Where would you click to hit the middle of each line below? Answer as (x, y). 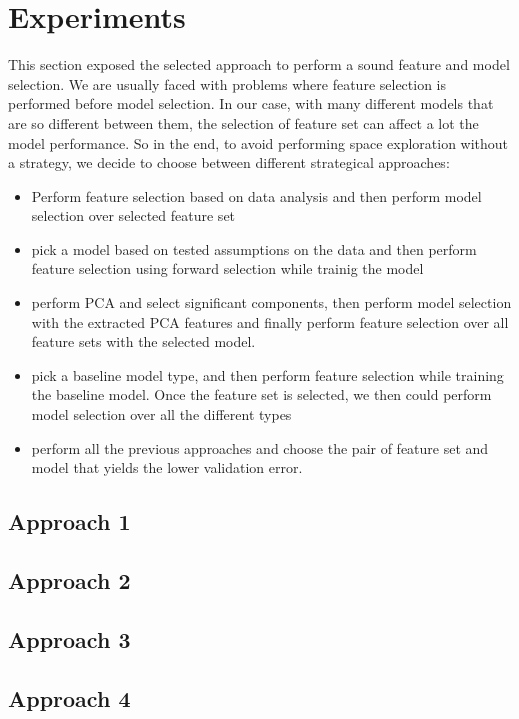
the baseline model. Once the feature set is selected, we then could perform (261, 394)
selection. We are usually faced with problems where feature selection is (227, 83)
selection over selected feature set (133, 215)
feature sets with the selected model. (143, 341)
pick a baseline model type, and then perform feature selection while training (267, 374)
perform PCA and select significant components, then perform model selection (271, 302)
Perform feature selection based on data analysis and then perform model (256, 195)
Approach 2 (69, 579)
